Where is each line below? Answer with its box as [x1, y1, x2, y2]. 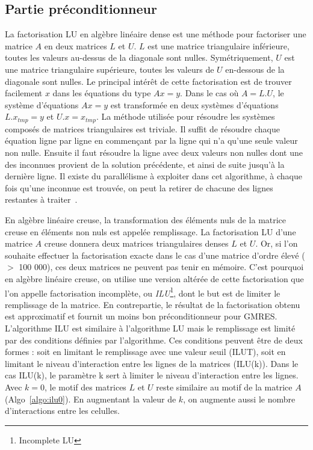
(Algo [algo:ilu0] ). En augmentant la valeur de [5, 392, 176, 405]
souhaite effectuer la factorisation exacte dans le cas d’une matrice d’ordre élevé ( [5, 248, 305, 261]
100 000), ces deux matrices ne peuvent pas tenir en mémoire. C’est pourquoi [19, 260, 304, 273]
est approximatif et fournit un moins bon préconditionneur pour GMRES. [5, 310, 277, 322]
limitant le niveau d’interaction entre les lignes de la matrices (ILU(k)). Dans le [5, 357, 299, 369]
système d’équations [5, 98, 79, 111]
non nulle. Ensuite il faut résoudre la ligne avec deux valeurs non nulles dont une [5, 146, 303, 158]
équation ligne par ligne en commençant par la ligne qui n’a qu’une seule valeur [5, 134, 298, 147]
